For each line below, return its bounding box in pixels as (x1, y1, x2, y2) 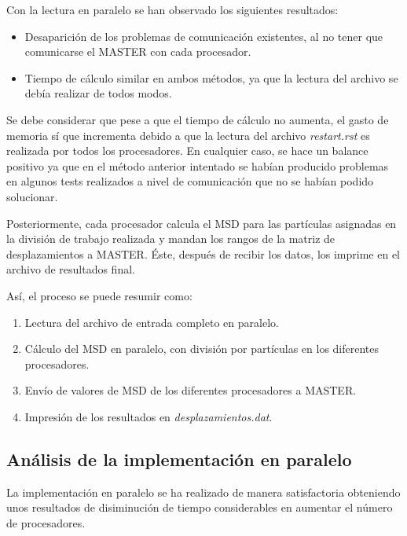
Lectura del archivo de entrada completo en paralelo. (24, 314, 279, 330)
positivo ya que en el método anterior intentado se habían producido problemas (6, 157, 389, 174)
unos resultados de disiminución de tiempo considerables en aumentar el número (6, 499, 393, 516)
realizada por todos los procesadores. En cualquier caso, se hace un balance (6, 142, 368, 159)
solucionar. (6, 188, 58, 204)
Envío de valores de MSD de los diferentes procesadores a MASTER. (24, 382, 357, 398)
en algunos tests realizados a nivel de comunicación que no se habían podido (6, 173, 374, 189)
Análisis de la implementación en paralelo (6, 446, 352, 471)
